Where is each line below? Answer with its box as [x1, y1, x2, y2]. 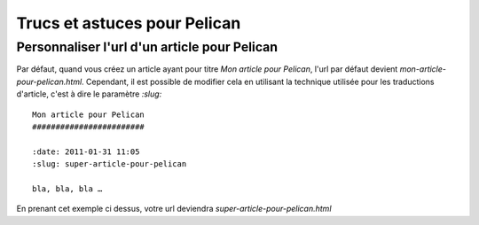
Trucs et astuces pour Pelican [16, 13, 241, 33]
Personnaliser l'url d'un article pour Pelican [16, 39, 279, 55]
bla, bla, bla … [32, 183, 103, 194]
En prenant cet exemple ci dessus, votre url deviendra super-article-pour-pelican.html [16, 204, 332, 214]
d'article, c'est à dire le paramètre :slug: [16, 89, 162, 99]
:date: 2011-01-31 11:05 [32, 146, 140, 157]
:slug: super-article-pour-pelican [32, 159, 187, 169]
